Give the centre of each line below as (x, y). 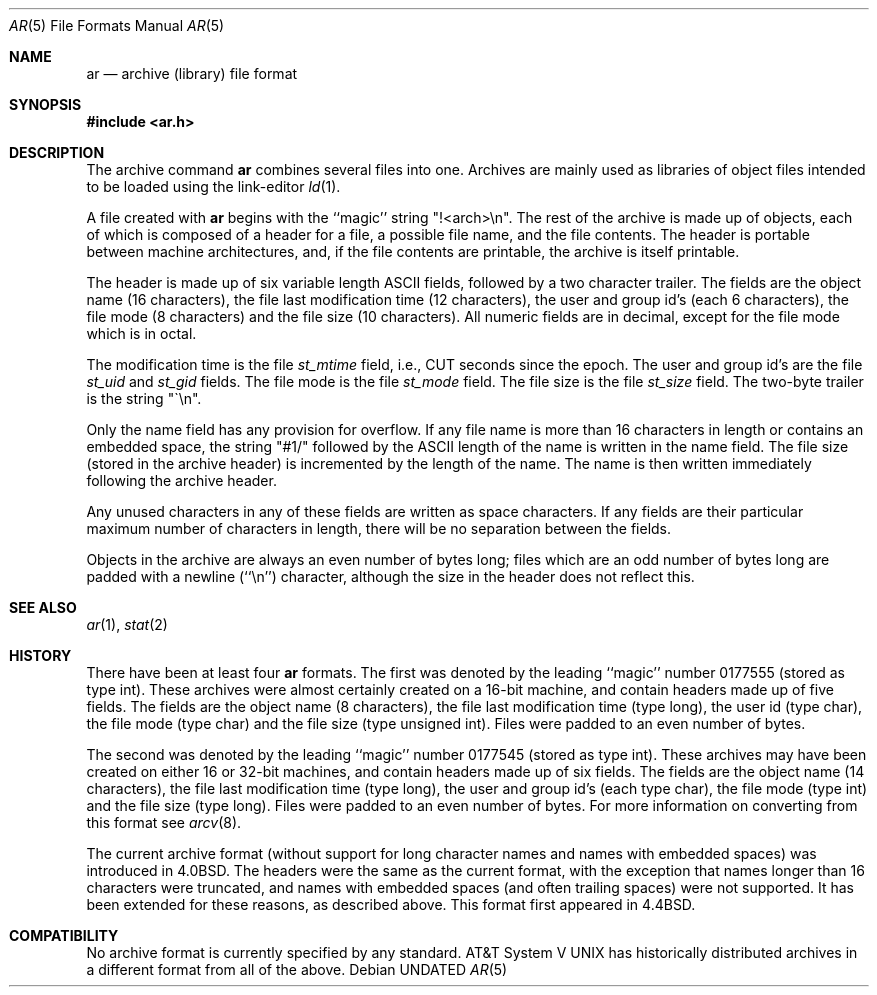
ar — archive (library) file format (192, 73)
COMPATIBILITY (64, 935)
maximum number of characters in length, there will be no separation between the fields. (379, 528)
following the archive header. (181, 480)
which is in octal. (141, 333)
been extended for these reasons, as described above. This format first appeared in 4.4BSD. (391, 904)
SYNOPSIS (45, 104)
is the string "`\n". (144, 398)
